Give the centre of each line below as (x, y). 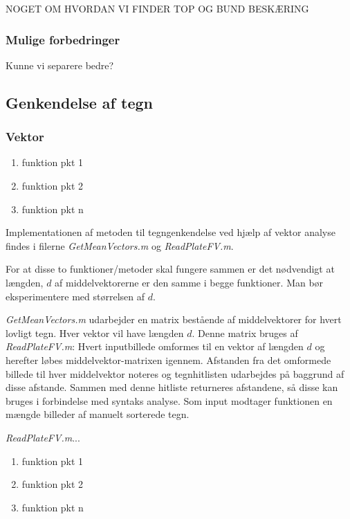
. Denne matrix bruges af (245, 333)
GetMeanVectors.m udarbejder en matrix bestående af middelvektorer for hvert (174, 319)
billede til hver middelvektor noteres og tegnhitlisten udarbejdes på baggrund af (175, 373)
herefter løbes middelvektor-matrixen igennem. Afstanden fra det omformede (168, 359)
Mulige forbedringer (63, 39)
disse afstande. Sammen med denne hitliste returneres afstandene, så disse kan (172, 387)
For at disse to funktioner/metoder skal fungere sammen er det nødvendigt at (170, 269)
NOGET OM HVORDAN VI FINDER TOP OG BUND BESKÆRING (157, 8)
